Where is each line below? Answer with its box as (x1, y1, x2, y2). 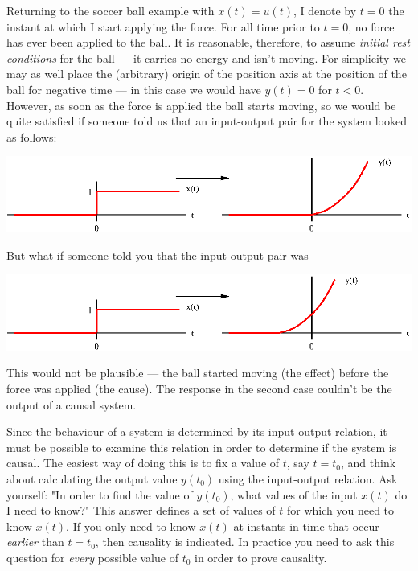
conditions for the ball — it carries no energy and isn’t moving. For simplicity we (6, 49, 406, 66)
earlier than (6, 533, 64, 550)
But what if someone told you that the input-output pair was (6, 246, 309, 263)
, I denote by (293, 2, 357, 18)
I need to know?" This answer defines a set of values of (6, 502, 276, 519)
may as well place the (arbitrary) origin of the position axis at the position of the (6, 65, 407, 82)
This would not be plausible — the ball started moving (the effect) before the (6, 364, 389, 381)
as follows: (6, 128, 57, 145)
